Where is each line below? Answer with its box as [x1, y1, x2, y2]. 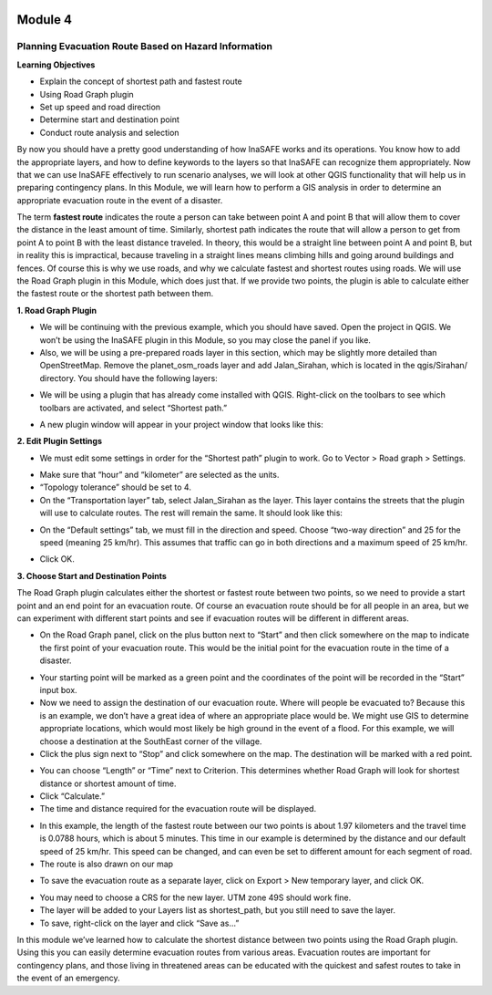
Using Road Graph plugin [39, 88, 134, 99]
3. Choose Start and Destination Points [16, 570, 168, 581]
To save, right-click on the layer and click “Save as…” [39, 917, 240, 928]
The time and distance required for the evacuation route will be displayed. [39, 803, 317, 814]
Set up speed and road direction [39, 101, 161, 112]
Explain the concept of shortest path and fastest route [39, 76, 242, 87]
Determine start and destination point [39, 114, 179, 125]
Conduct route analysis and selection [39, 127, 179, 138]
